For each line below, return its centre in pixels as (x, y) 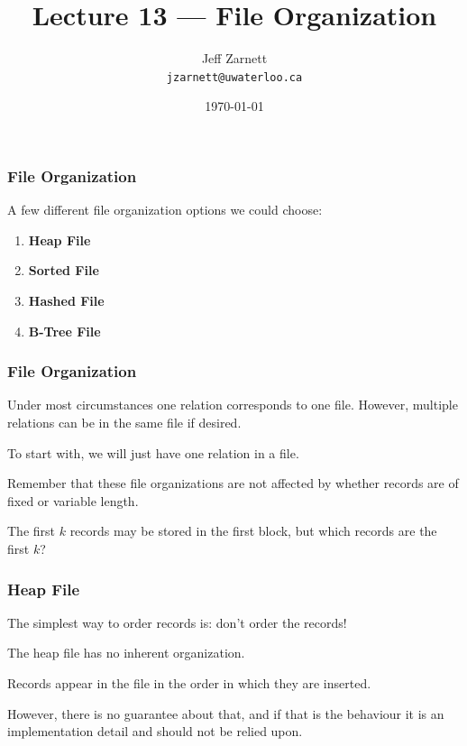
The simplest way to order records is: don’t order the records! (177, 622)
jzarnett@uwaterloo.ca (234, 77)
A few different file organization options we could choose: (165, 210)
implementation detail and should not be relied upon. (155, 731)
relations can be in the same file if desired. (124, 423)
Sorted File (64, 270)
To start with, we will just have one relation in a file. (153, 452)
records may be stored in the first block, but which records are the (253, 531)
